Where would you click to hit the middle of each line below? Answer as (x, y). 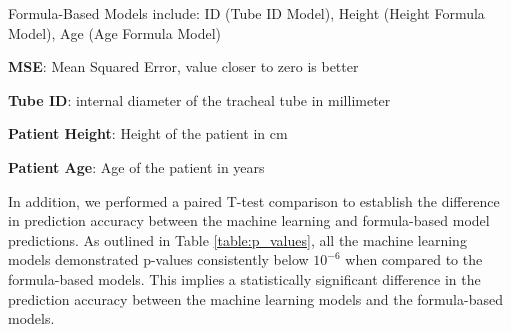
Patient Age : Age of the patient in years (136, 166)
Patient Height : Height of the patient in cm (148, 133)
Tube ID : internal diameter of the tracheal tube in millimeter (199, 99)
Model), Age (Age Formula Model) (114, 32)
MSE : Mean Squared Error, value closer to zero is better (183, 66)
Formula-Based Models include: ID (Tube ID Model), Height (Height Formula (246, 13)
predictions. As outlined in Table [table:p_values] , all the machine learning (237, 239)
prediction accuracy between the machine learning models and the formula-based (255, 298)
